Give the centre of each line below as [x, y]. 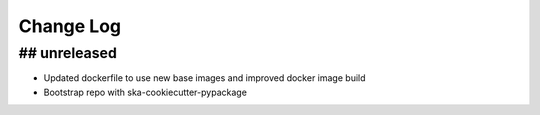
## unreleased [67, 53]
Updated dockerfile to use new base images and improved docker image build [204, 78]
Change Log [70, 26]
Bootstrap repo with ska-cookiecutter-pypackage [145, 92]
